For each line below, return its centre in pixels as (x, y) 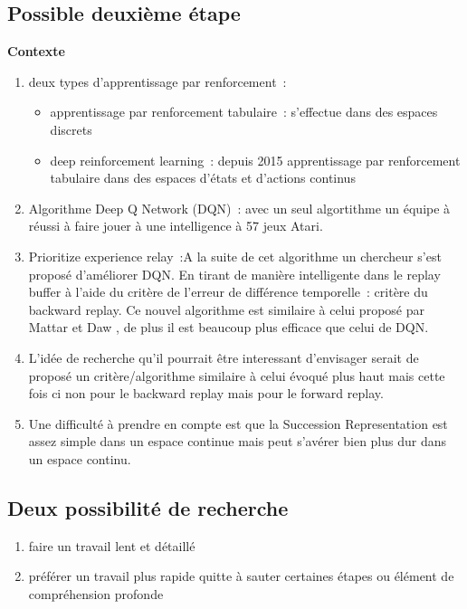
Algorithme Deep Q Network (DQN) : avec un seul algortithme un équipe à (239, 208)
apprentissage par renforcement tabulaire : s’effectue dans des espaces (244, 112)
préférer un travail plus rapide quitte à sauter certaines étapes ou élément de (241, 576)
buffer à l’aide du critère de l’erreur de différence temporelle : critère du (228, 292)
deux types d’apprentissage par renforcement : (157, 81)
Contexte (36, 51)
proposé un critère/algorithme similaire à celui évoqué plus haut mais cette (237, 375)
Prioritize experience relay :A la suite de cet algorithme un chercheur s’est (235, 256)
